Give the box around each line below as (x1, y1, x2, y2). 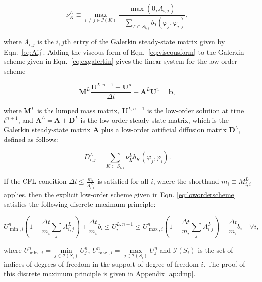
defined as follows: (4, 134, 58, 144)
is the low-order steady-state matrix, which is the (80, 114, 229, 125)
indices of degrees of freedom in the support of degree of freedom (4, 258, 199, 269)
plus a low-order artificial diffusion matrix (101, 124, 227, 135)
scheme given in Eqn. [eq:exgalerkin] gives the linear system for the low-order (4, 56, 237, 66)
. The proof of (203, 258, 245, 269)
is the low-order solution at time (147, 105, 244, 115)
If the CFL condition (4, 176, 67, 186)
